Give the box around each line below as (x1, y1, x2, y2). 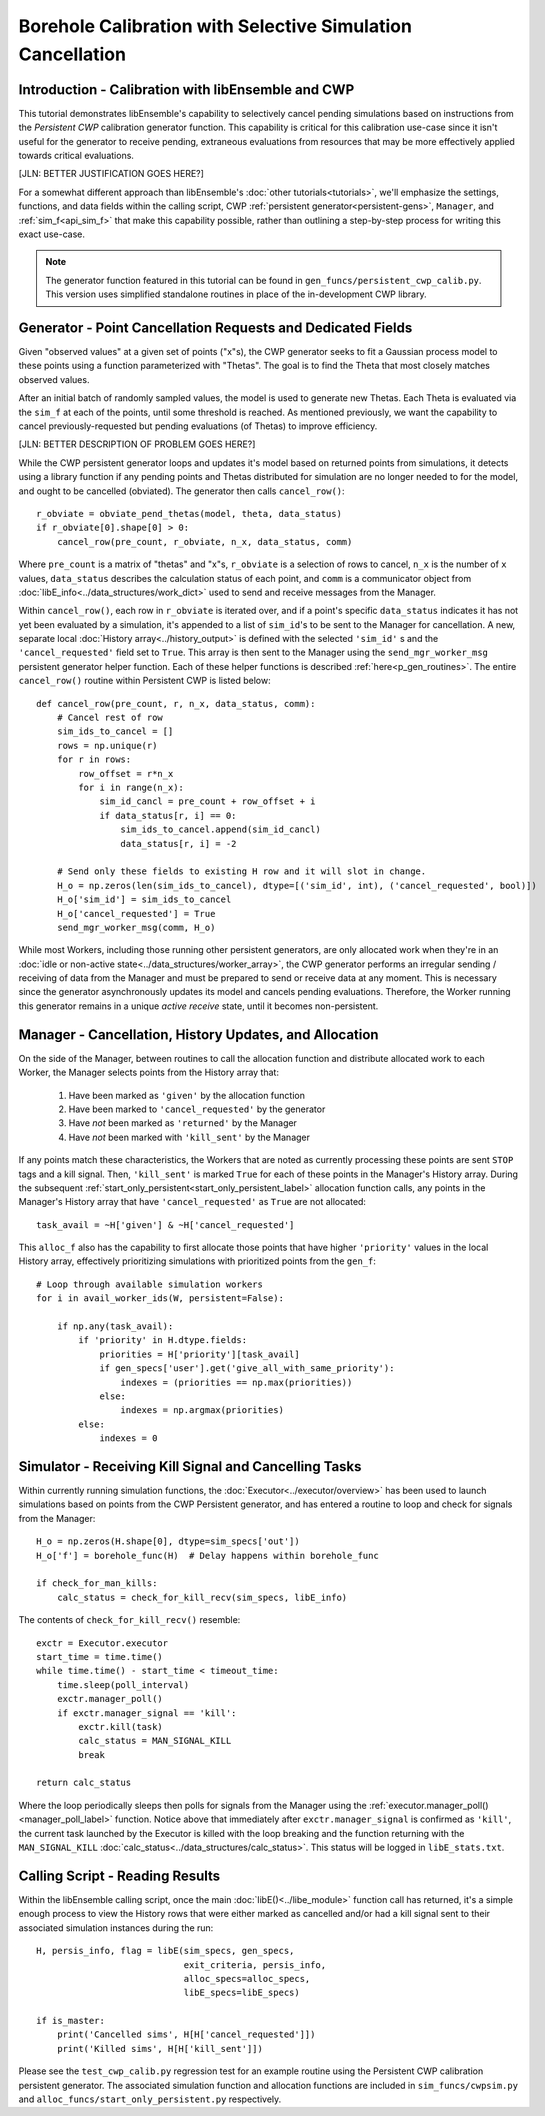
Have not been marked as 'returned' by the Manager (68, 1117, 297, 1129)
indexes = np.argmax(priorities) (120, 1405, 285, 1416)
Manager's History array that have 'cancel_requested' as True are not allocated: (18, 1196, 367, 1208)
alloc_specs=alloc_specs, (183, 1973, 311, 1984)
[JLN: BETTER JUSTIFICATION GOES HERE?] (18, 168, 205, 180)
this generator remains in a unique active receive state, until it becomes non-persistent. (18, 1000, 379, 1012)
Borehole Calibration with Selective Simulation (18, 15, 412, 37)
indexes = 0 (99, 1433, 158, 1444)
